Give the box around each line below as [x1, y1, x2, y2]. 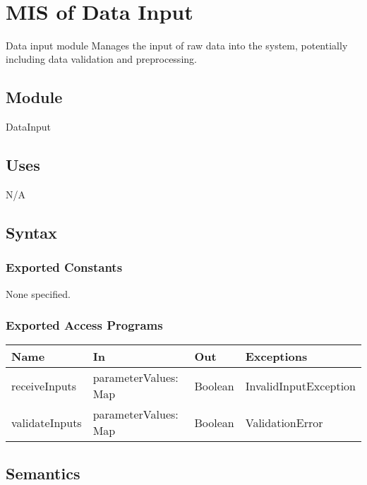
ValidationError [245, 414, 323, 431]
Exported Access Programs [6, 316, 163, 334]
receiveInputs [11, 377, 77, 394]
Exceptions [245, 348, 308, 365]
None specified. [6, 286, 71, 301]
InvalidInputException [245, 377, 356, 394]
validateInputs [11, 414, 82, 431]
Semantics [6, 462, 80, 484]
